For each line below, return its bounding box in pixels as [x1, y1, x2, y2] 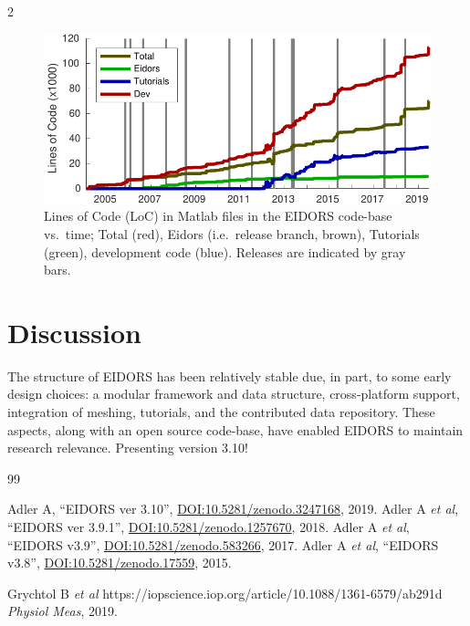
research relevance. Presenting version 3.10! [7, 438, 248, 457]
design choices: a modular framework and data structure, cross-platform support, [7, 384, 460, 403]
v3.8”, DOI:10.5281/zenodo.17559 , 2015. [7, 553, 232, 572]
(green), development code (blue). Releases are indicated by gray [44, 242, 406, 261]
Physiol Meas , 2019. [7, 601, 118, 621]
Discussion [7, 313, 141, 350]
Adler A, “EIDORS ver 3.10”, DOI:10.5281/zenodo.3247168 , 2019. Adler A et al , [7, 499, 459, 518]
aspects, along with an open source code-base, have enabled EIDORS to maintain [7, 420, 464, 439]
